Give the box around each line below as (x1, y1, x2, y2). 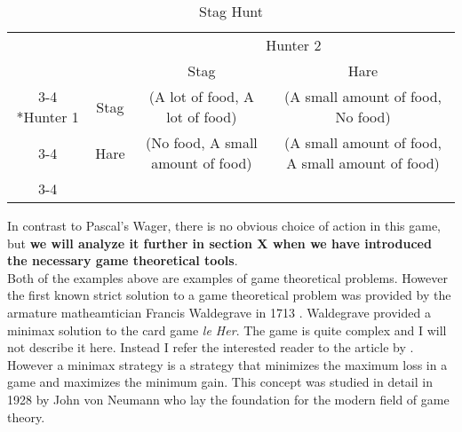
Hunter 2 (266, 35, 322, 55)
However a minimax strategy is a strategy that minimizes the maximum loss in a (7, 355, 448, 373)
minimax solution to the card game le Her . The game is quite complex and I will (7, 320, 447, 339)
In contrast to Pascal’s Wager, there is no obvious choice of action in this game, (7, 216, 442, 234)
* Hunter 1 (16, 106, 79, 127)
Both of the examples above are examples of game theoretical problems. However (7, 268, 448, 287)
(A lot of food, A (148, 86, 254, 106)
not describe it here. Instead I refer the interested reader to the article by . (7, 338, 414, 357)
